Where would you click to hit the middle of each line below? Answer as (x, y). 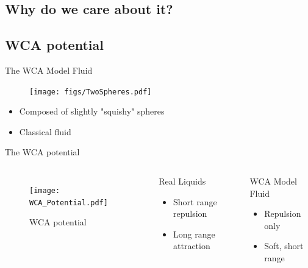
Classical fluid (45, 131)
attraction (192, 246)
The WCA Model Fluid (49, 70)
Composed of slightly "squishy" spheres (92, 111)
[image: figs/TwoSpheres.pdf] (91, 92)
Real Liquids (182, 181)
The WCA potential (42, 152)
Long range (194, 234)
